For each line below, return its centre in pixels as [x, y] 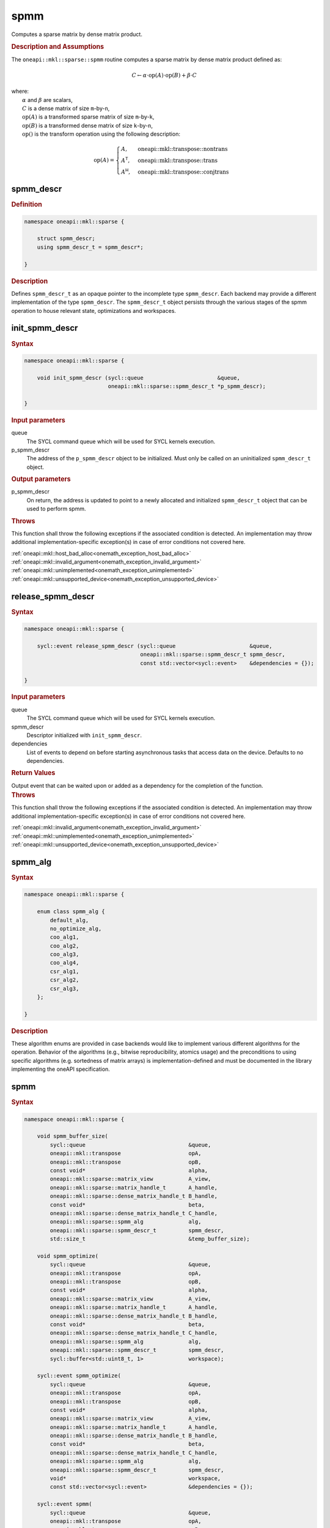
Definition [27, 205]
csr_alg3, [64, 988]
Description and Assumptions [57, 47]
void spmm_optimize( [68, 1256]
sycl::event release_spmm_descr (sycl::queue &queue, [155, 646]
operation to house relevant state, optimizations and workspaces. [94, 310]
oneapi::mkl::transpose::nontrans [183, 149]
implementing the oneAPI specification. [61, 1069]
